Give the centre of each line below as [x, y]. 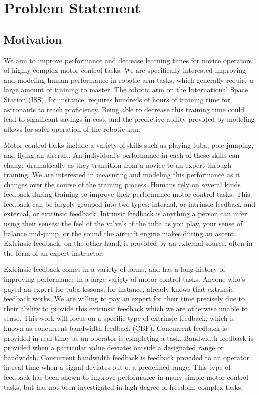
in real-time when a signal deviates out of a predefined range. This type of [117, 367]
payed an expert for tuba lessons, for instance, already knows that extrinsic [119, 289]
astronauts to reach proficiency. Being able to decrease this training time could [124, 109]
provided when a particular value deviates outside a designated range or [114, 347]
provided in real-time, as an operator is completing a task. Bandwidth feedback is [129, 337]
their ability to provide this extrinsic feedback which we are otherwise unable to [126, 308]
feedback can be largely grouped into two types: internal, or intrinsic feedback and [129, 203]
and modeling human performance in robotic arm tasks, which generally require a [129, 79]
